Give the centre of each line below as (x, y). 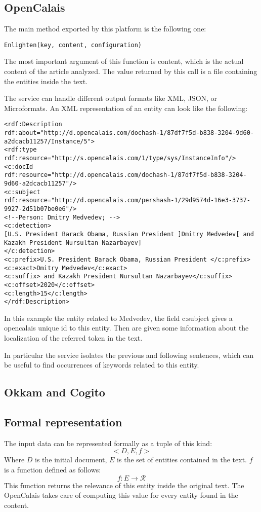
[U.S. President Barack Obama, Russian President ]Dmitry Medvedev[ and (129, 234)
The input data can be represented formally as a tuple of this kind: (108, 443)
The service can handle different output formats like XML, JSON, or (111, 98)
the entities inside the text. (46, 81)
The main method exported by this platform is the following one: (105, 29)
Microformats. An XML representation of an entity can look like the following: (126, 108)
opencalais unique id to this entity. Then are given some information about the (126, 328)
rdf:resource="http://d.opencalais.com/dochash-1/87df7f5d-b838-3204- (125, 175)
